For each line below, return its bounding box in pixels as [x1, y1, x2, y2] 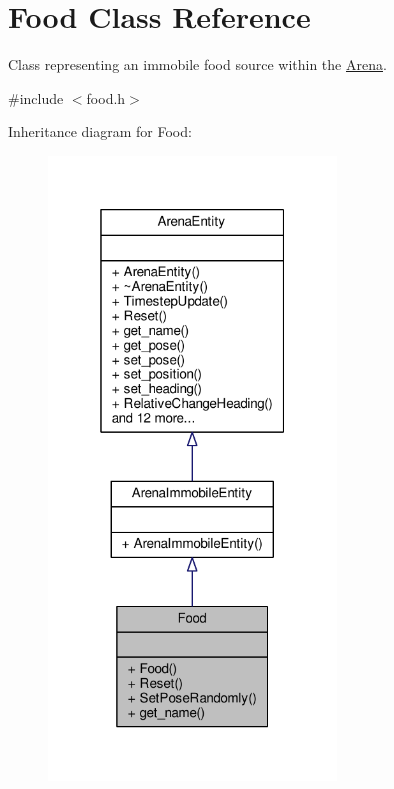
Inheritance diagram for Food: [8, 121, 192, 142]
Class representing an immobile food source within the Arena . [8, 54, 387, 75]
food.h [86, 87, 126, 108]
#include [8, 87, 64, 108]
